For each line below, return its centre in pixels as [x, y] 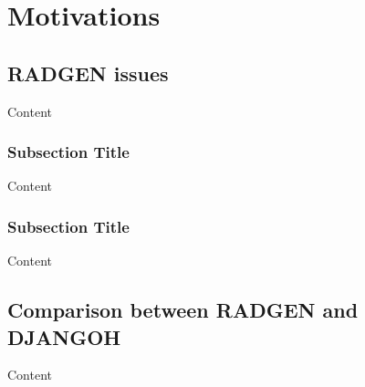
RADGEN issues [88, 73]
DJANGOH [64, 336]
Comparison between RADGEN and [183, 310]
